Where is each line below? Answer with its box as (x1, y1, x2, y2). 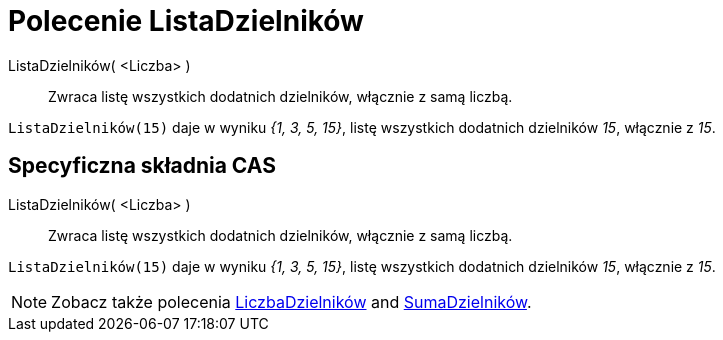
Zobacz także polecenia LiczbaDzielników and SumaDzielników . (51, 291, 532, 312)
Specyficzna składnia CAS (8, 153, 276, 179)
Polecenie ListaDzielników (8, 4, 364, 38)
